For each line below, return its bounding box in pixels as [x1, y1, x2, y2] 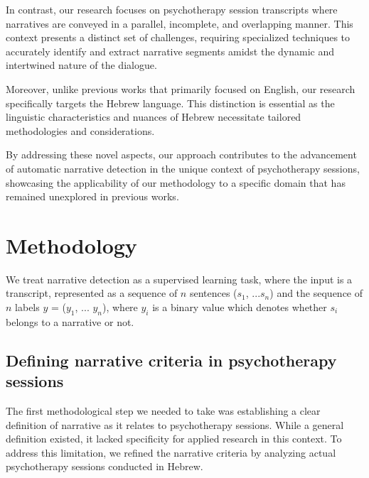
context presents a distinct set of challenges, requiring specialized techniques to [6, 30, 351, 45]
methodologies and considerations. [6, 123, 155, 138]
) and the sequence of [269, 286, 363, 300]
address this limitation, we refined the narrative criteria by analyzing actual [6, 445, 336, 460]
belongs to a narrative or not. [6, 314, 134, 329]
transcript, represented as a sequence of [6, 286, 178, 300]
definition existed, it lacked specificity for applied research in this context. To [6, 431, 342, 446]
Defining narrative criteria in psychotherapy [6, 349, 337, 371]
